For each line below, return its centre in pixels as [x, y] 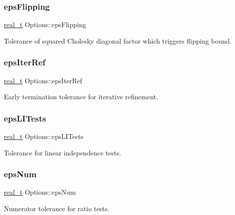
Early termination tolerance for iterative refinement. [81, 97]
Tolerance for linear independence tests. [63, 152]
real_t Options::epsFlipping [45, 24]
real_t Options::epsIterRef [43, 80]
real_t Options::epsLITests [44, 136]
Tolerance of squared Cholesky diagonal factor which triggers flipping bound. [118, 40]
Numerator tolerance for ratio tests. [57, 208]
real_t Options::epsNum [40, 192]
